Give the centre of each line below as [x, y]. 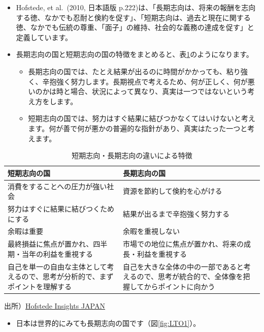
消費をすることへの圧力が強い [57, 186]
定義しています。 [44, 37]
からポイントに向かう [179, 286]
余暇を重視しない [151, 231]
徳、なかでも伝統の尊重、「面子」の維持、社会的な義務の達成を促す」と [135, 27]
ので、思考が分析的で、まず [68, 276]
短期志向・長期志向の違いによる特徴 [132, 155]
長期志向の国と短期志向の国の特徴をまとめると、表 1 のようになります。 [135, 54]
